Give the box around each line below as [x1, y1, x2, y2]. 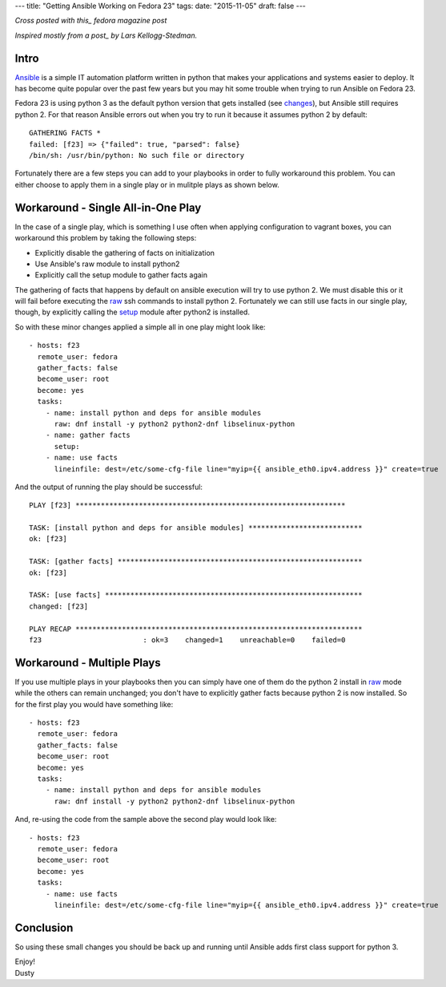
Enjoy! [14, 957, 36, 966]
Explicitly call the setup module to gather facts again [34, 270, 208, 280]
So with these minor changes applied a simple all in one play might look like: [14, 322, 266, 332]
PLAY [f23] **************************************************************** [29, 501, 346, 510]
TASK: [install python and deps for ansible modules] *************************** [29, 524, 363, 532]
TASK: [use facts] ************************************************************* [29, 590, 363, 600]
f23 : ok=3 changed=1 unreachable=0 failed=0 [29, 636, 346, 645]
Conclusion [14, 920, 74, 934]
